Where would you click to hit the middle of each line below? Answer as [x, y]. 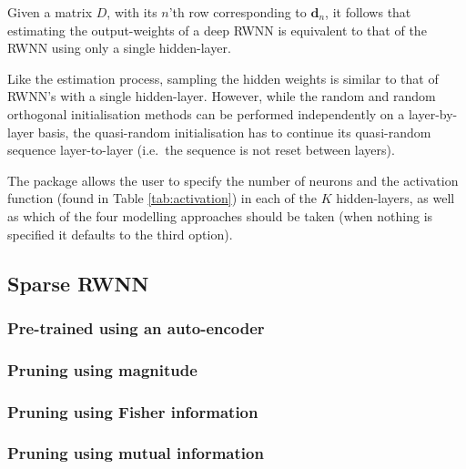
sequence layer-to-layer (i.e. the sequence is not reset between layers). [201, 150]
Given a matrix [50, 12]
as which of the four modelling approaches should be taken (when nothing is [220, 215]
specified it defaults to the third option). [120, 234]
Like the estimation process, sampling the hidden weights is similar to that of [223, 78]
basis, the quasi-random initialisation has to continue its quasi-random [234, 132]
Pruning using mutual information [136, 453]
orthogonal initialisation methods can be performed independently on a [206, 113]
